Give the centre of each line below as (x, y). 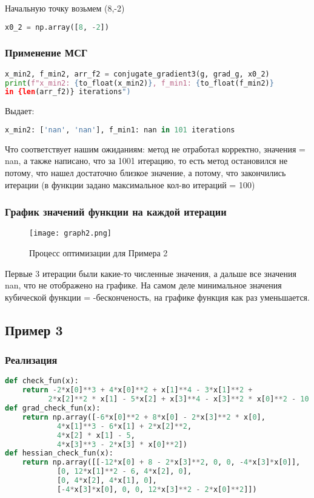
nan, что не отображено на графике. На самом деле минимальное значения (143, 285)
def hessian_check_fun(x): (59, 453)
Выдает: (20, 111)
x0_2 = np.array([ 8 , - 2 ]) (57, 27)
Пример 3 (34, 329)
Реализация (31, 360)
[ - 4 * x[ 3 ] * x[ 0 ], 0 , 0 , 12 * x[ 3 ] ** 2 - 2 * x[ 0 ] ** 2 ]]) (157, 489)
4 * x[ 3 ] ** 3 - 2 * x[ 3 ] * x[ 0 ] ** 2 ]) (122, 444)
